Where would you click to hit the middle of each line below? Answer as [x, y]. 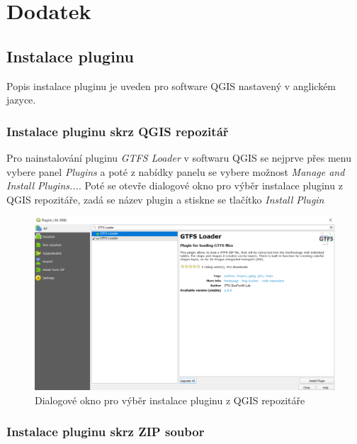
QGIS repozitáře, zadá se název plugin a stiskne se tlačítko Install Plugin [165, 199]
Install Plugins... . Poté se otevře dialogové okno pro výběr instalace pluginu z [175, 185]
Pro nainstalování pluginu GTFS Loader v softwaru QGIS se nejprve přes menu [179, 157]
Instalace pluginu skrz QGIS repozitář [118, 131]
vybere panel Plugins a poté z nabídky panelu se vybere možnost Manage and [176, 171]
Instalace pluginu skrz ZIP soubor [106, 432]
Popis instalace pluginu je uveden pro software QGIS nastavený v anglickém [171, 85]
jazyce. [21, 100]
